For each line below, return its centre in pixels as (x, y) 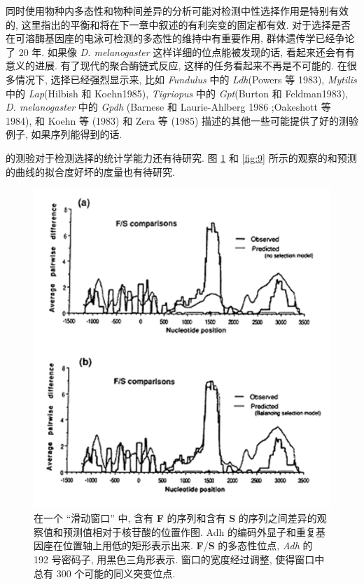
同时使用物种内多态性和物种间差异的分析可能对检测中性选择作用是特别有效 (177, 11)
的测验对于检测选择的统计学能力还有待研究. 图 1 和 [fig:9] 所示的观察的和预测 (181, 157)
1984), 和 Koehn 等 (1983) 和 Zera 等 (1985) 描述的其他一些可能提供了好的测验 (182, 120)
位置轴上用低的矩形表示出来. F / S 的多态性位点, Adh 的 (188, 545)
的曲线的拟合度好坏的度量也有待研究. (90, 171)
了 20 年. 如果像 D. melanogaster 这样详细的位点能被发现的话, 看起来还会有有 (180, 51)
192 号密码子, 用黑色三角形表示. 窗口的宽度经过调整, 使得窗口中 (179, 559)
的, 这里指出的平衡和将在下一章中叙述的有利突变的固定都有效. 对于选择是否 (178, 24)
